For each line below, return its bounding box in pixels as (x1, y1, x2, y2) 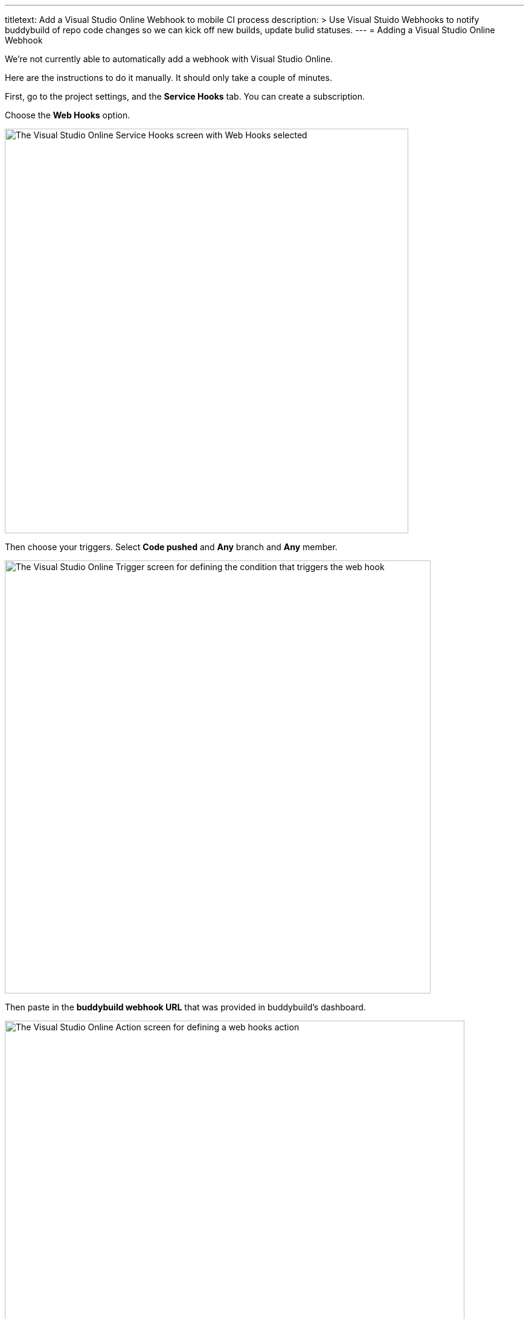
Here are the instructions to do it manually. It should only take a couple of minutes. (5, 72, 332, 83)
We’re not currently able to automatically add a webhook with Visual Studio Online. (5, 54, 333, 64)
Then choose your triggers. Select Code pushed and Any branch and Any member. (5, 542, 338, 552)
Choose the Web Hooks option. (5, 110, 130, 120)
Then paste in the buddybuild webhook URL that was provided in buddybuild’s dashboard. (5, 1002, 366, 1012)
